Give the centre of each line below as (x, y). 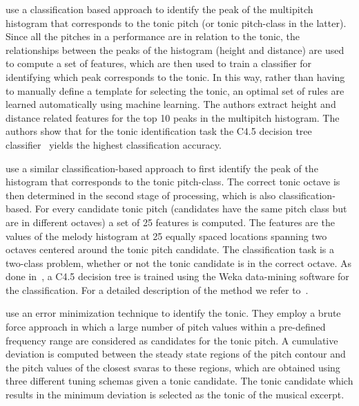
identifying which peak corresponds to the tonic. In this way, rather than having (175, 76)
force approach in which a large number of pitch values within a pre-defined (166, 327)
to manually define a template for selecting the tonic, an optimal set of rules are (175, 90)
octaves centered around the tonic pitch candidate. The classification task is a (170, 249)
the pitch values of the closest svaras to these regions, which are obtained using (173, 367)
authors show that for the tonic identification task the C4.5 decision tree (159, 131)
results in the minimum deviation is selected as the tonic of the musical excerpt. (175, 395)
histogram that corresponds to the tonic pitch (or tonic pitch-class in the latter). (176, 22)
